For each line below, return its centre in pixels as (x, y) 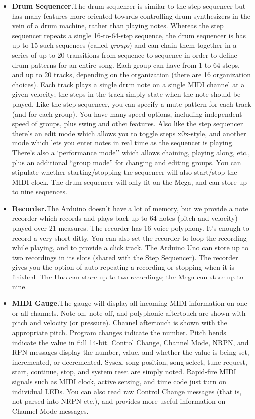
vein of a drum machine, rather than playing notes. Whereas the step (118, 26)
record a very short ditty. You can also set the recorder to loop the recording (129, 237)
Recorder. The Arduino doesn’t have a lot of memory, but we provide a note (130, 208)
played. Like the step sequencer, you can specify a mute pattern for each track (131, 103)
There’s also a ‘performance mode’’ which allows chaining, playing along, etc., (131, 152)
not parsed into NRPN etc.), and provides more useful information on (119, 401)
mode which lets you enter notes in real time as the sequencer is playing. (123, 143)
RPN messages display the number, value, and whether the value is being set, (130, 352)
